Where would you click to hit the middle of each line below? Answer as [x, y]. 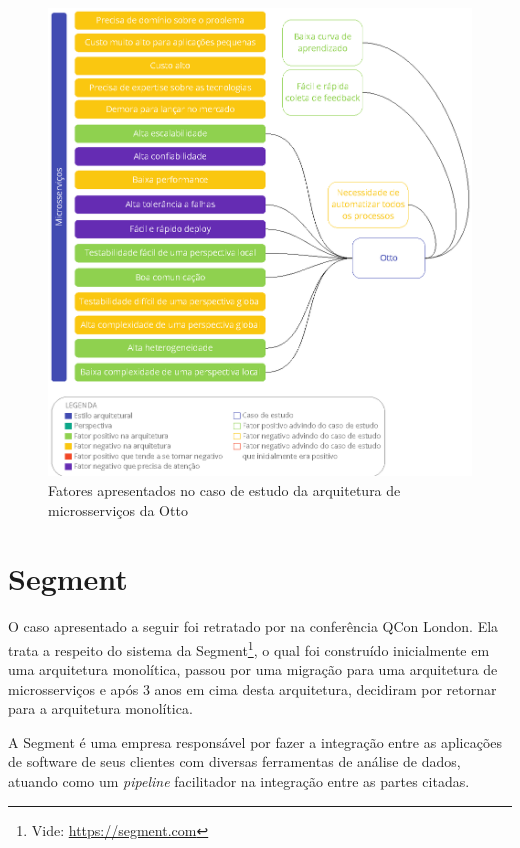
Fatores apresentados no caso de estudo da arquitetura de [224, 489]
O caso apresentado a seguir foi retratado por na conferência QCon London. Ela [253, 626]
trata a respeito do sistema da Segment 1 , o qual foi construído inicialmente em [249, 648]
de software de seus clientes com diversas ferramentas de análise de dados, [234, 761]
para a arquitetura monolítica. [100, 708]
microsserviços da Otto [118, 509]
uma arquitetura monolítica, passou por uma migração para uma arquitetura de [253, 669]
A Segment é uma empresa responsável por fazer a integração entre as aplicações [255, 741]
